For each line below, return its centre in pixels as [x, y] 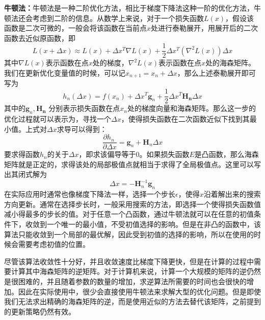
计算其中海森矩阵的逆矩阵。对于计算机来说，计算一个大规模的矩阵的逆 [129, 271]
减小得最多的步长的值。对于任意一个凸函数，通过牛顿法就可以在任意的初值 [129, 214]
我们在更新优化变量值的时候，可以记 [65, 73]
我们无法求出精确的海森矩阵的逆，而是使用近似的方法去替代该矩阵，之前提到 [132, 301]
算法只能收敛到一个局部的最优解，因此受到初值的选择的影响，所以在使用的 [129, 234]
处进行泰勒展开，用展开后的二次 [205, 28]
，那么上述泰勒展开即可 [216, 73]
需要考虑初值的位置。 [54, 244]
